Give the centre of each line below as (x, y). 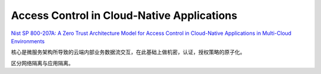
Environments (28, 41)
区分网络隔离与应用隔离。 (42, 63)
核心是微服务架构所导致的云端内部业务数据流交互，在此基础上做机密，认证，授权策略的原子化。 (128, 52)
